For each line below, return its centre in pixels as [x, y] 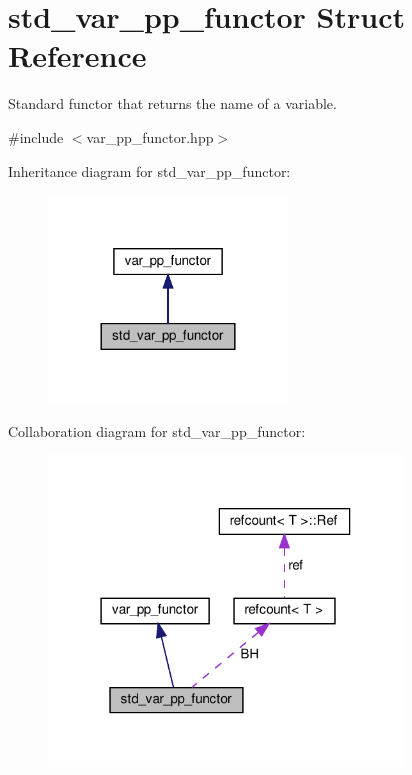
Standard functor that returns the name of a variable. [172, 103]
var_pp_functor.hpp [150, 136]
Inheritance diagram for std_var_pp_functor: [149, 170]
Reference [77, 55]
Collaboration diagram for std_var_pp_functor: [157, 430]
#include [36, 136]
